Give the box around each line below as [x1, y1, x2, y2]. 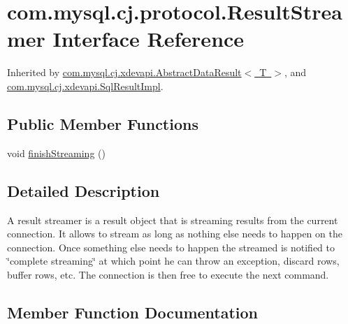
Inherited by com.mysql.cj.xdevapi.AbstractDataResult [7, 65, 242, 80]
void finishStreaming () [7, 145, 106, 160]
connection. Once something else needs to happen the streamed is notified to [7, 240, 335, 254]
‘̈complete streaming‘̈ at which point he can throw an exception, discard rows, [7, 253, 340, 268]
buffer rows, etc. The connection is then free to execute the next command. [7, 267, 329, 281]
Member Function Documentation [7, 301, 259, 323]
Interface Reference [52, 24, 245, 53]
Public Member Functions [7, 112, 198, 134]
